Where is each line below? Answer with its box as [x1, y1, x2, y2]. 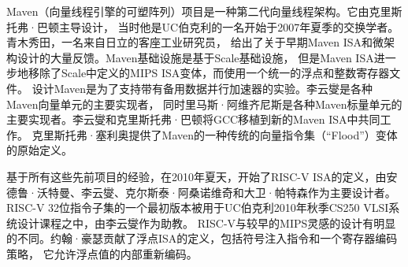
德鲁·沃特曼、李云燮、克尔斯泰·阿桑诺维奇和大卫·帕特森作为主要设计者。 [6, 184, 396, 200]
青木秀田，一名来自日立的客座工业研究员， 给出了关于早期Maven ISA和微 [6, 34, 384, 50]
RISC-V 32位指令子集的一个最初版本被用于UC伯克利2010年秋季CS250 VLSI [6, 199, 389, 216]
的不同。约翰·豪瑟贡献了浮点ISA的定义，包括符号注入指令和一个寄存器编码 [6, 230, 398, 247]
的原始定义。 [6, 142, 72, 158]
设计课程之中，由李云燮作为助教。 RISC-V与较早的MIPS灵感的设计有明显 [17, 214, 396, 231]
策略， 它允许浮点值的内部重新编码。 [6, 245, 198, 261]
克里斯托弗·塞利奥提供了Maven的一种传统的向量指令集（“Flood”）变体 [32, 126, 398, 143]
